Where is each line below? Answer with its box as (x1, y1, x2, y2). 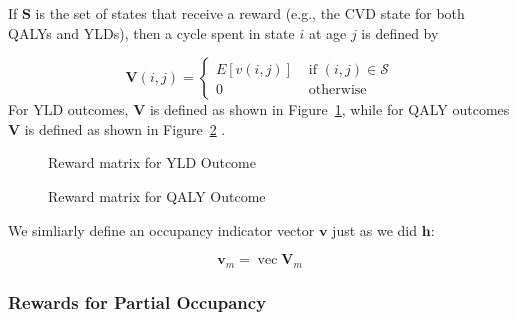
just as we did (332, 219, 418, 240)
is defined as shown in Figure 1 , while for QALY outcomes (149, 99, 510, 120)
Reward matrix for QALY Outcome (48, 185, 266, 206)
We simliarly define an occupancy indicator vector (8, 219, 315, 240)
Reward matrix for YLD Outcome (48, 152, 256, 173)
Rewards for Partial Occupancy (8, 289, 267, 314)
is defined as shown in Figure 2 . (24, 118, 226, 139)
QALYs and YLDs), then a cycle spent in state (8, 22, 295, 43)
